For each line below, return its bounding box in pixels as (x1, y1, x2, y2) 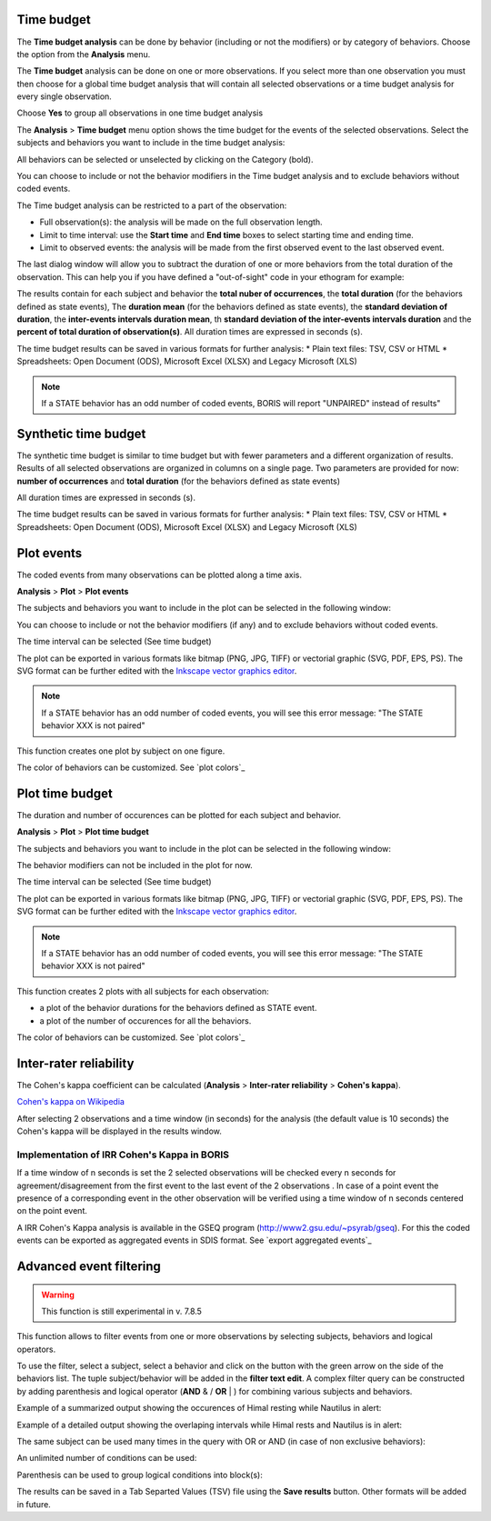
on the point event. (16, 1206, 88, 1216)
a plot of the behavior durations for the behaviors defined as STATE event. (39, 1003, 317, 1014)
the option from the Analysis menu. (16, 48, 151, 59)
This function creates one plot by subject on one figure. (16, 745, 225, 756)
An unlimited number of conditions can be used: (16, 1453, 197, 1464)
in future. (16, 1498, 52, 1509)
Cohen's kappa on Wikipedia (16, 1096, 125, 1107)
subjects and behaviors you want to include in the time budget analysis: (16, 137, 286, 148)
